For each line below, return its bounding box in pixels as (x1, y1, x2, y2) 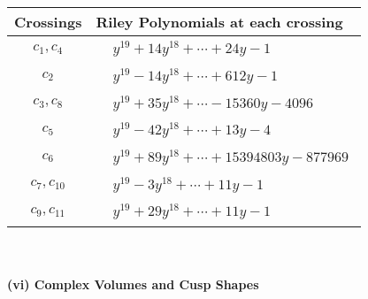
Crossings (14, 11, 82, 32)
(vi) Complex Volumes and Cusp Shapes (7, 274, 259, 293)
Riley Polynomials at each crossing (96, 11, 343, 32)
